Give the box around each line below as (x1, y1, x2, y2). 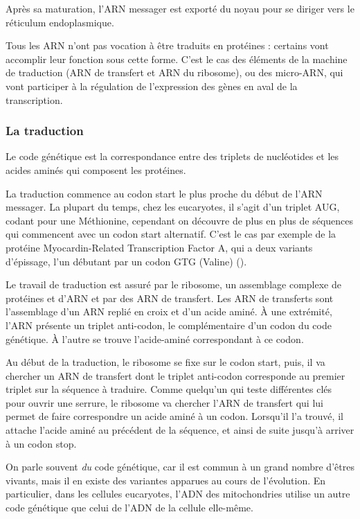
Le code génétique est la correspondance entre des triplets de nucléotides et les (6, 149, 339, 164)
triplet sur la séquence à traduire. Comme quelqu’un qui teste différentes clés (6, 382, 332, 396)
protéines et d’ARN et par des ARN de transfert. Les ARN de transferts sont (6, 290, 334, 305)
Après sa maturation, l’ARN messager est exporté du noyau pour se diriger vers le (6, 1, 354, 15)
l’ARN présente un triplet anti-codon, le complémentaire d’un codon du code (6, 317, 332, 332)
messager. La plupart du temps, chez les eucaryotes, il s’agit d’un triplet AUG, (6, 200, 340, 214)
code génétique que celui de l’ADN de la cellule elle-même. (6, 500, 253, 515)
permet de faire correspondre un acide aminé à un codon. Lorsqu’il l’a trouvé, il (6, 409, 343, 423)
